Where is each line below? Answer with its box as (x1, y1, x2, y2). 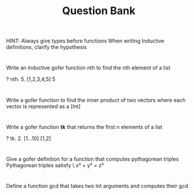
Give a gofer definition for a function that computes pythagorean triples (6, 155, 179, 163)
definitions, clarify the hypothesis (6, 44, 87, 51)
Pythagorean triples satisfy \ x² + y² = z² (6, 161, 104, 168)
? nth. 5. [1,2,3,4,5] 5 (6, 75, 56, 83)
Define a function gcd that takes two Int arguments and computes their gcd (6, 183, 188, 190)
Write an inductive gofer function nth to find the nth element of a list (6, 64, 170, 71)
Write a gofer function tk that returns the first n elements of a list (6, 123, 163, 130)
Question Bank (62, 4, 136, 18)
